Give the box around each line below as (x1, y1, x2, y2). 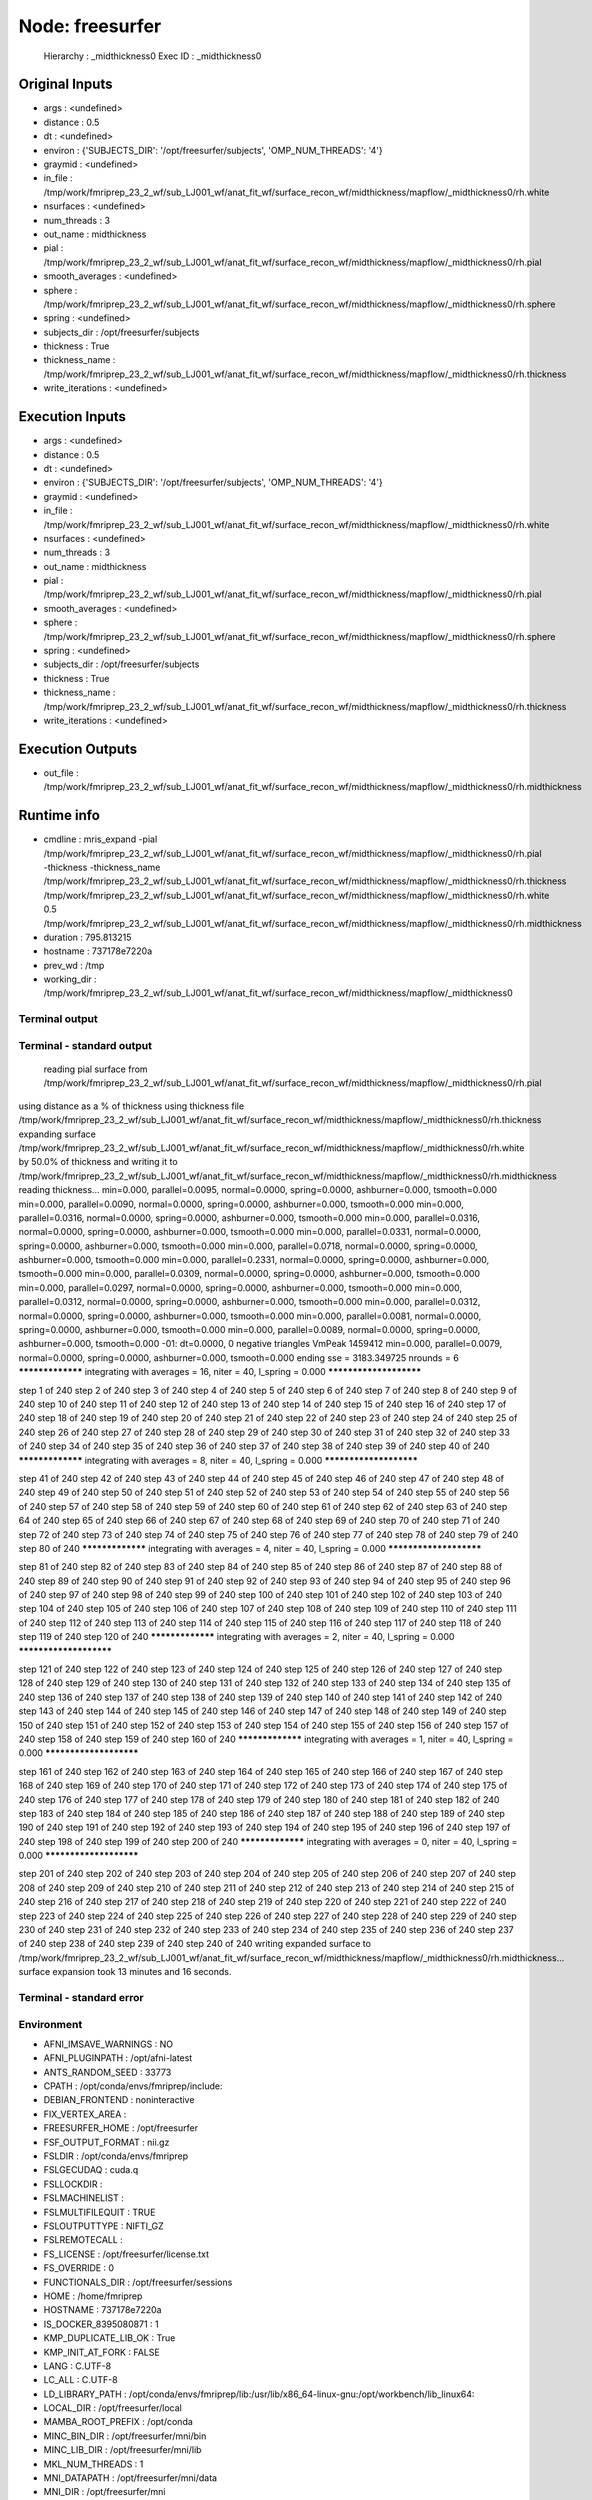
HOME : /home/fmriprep (43, 2290, 143, 2302)
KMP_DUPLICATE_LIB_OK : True (43, 2332, 176, 2344)
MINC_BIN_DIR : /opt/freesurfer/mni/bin (43, 2430, 207, 2442)
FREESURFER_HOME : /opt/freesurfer (43, 2122, 199, 2134)
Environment (18, 2017, 83, 2031)
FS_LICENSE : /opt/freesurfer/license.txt (43, 2248, 210, 2260)
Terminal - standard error (18, 1990, 144, 2004)
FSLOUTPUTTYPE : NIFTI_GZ (43, 2220, 164, 2232)
